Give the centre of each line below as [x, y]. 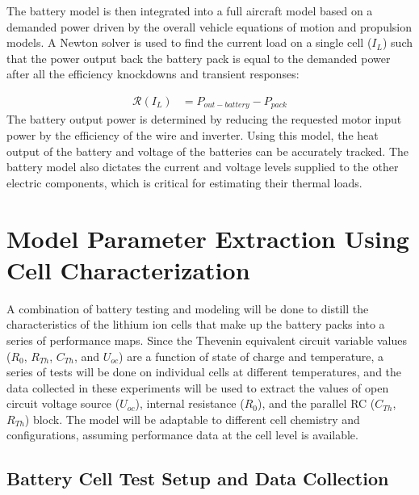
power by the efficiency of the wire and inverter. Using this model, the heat [193, 135]
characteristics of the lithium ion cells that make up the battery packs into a [196, 324]
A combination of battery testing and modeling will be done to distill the [188, 308]
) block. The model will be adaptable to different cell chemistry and [192, 419]
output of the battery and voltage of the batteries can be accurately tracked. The [208, 151]
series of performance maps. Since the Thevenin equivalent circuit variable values [207, 340]
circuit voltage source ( [63, 403]
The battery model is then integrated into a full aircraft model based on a [190, 10]
